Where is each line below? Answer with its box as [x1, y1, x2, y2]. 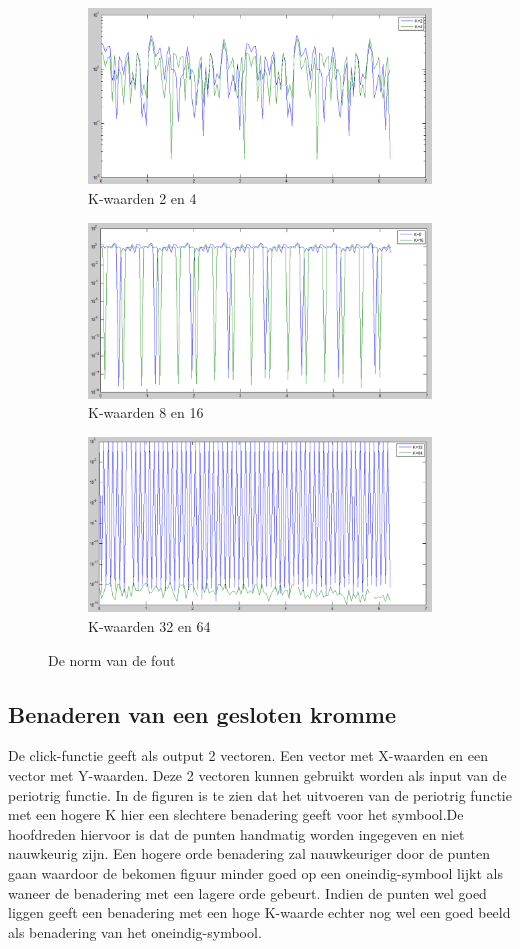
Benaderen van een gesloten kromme [8, 698, 397, 729]
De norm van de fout [48, 649, 176, 670]
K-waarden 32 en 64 [88, 616, 211, 637]
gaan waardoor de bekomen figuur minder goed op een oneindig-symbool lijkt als [8, 863, 504, 883]
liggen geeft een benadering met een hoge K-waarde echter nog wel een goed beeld [8, 902, 511, 923]
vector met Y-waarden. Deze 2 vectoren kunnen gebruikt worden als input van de [8, 765, 507, 786]
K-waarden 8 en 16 [88, 402, 204, 423]
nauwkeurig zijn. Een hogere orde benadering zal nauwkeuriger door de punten [8, 843, 490, 864]
